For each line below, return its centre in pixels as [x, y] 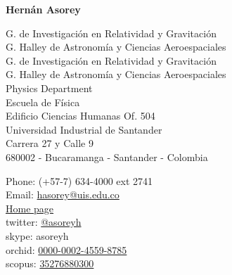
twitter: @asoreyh [44, 222]
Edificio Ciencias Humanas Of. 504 [80, 116]
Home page [30, 208]
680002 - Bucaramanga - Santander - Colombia [107, 156]
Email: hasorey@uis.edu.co [63, 194]
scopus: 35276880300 [50, 263]
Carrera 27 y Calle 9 [50, 143]
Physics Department [49, 88]
